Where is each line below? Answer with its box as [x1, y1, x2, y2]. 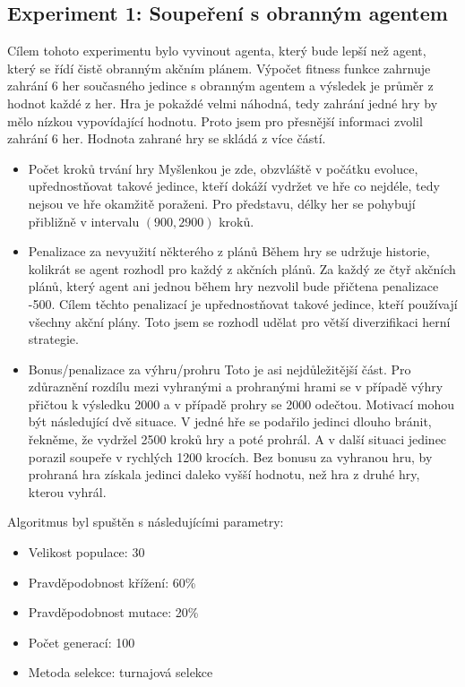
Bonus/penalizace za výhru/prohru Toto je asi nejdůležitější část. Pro [28, 359, 411, 378]
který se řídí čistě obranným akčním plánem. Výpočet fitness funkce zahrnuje [7, 58, 431, 77]
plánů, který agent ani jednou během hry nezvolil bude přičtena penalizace [28, 277, 439, 296]
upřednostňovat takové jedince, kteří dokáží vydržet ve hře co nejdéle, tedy [28, 176, 440, 195]
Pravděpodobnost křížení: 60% [28, 572, 196, 591]
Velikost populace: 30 [28, 543, 145, 562]
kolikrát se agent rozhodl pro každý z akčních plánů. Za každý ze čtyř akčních [28, 259, 456, 278]
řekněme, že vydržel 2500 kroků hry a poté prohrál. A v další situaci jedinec [28, 430, 447, 449]
